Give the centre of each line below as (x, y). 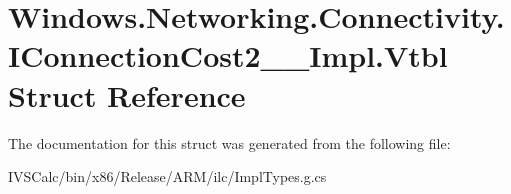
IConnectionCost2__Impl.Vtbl (228, 55)
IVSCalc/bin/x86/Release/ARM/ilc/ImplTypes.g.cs (167, 176)
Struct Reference (127, 94)
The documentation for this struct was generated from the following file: (229, 142)
